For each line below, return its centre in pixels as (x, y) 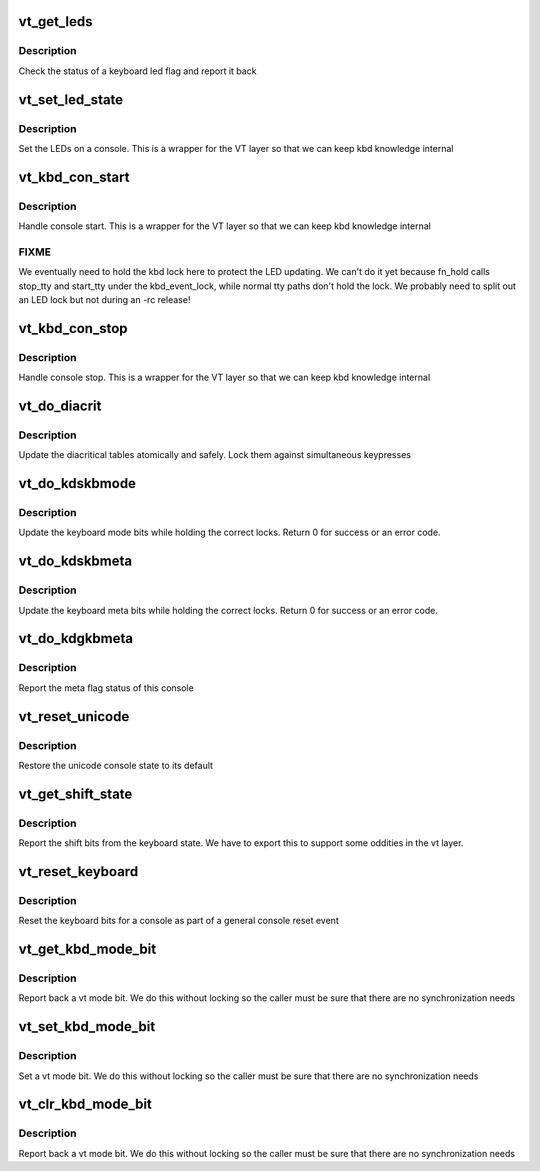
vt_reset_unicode (74, 716)
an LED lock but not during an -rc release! (104, 299)
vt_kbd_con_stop (73, 328)
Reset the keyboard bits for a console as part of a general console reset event (178, 921)
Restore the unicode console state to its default (116, 765)
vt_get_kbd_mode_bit (87, 949)
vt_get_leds (56, 21)
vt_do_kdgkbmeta (76, 638)
